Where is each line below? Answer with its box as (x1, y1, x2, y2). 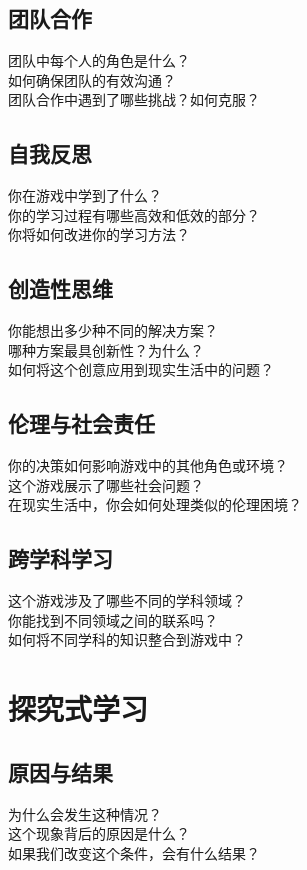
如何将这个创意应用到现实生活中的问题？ (8, 359, 274, 380)
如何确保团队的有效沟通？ (8, 69, 176, 90)
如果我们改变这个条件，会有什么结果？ (8, 842, 260, 863)
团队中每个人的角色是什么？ (8, 50, 190, 71)
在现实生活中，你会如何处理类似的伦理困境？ (8, 494, 302, 515)
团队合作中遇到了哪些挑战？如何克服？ (8, 89, 260, 110)
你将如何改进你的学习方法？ (8, 224, 190, 245)
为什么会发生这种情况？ (8, 803, 162, 824)
